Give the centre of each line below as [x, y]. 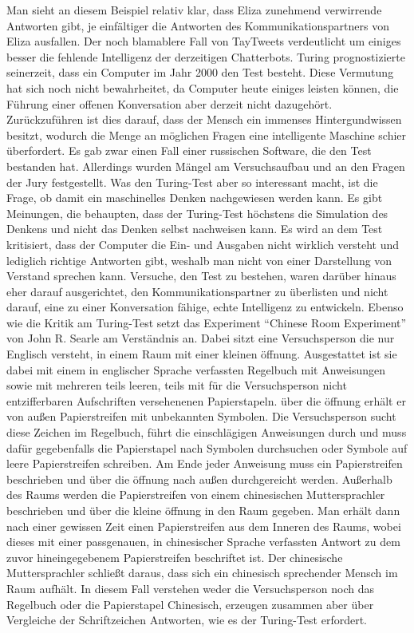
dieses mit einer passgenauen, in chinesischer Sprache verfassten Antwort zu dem [203, 542]
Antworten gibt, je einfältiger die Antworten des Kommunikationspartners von [198, 25]
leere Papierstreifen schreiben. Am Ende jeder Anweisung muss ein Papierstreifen [205, 463]
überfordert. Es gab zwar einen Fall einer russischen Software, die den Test [189, 150]
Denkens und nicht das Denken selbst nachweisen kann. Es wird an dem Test [195, 229]
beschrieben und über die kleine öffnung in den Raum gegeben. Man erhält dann [203, 510]
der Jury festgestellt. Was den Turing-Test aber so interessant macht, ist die [192, 182]
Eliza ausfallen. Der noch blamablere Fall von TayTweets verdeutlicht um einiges [204, 41]
